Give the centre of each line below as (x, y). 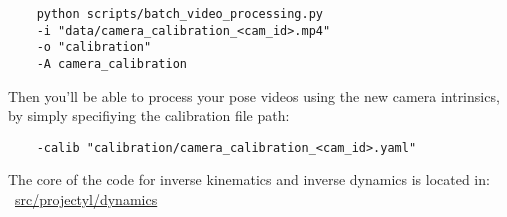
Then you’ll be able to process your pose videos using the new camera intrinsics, (254, 95)
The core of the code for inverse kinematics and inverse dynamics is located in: (249, 179)
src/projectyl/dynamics (86, 199)
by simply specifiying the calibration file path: (149, 115)
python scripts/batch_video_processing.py (179, 14)
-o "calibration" (94, 47)
